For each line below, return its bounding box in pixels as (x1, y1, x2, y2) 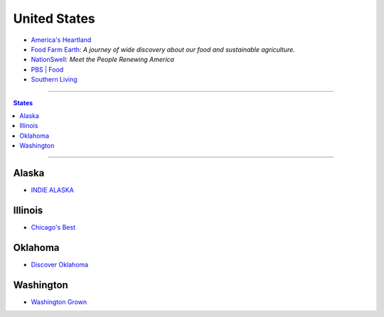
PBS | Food (31, 65, 64, 74)
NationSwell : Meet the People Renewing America (31, 55, 174, 64)
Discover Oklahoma (31, 260, 89, 269)
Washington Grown (31, 297, 87, 306)
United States (13, 11, 95, 26)
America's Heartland (31, 36, 92, 44)
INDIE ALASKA (31, 186, 74, 194)
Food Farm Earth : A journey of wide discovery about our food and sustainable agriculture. (31, 45, 295, 53)
